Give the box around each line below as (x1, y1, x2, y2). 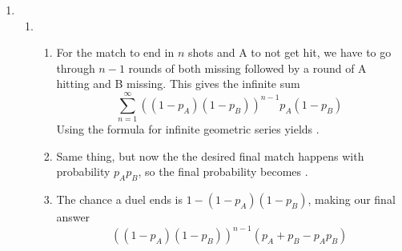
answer (56, 209, 90, 225)
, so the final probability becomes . (138, 163, 308, 180)
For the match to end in (56, 44, 175, 61)
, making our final (308, 191, 396, 208)
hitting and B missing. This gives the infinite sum (56, 75, 300, 92)
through (56, 59, 95, 76)
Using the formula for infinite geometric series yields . (56, 121, 320, 137)
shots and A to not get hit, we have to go (187, 44, 392, 61)
